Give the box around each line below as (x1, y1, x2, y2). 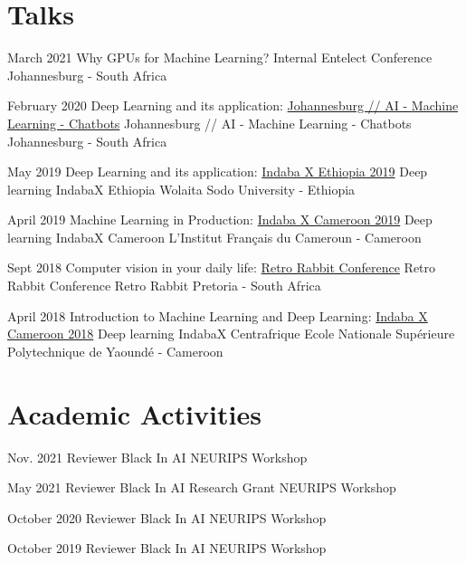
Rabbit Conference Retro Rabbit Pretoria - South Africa (7, 276, 321, 295)
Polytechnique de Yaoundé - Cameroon (7, 341, 223, 360)
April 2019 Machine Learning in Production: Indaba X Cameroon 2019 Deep (7, 210, 433, 229)
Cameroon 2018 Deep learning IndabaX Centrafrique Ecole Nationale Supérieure (7, 324, 455, 343)
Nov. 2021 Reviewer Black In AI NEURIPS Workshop (7, 447, 308, 466)
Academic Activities (7, 395, 262, 432)
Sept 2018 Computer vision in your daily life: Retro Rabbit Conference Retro (7, 258, 436, 277)
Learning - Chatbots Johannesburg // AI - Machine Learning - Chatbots (7, 113, 412, 132)
